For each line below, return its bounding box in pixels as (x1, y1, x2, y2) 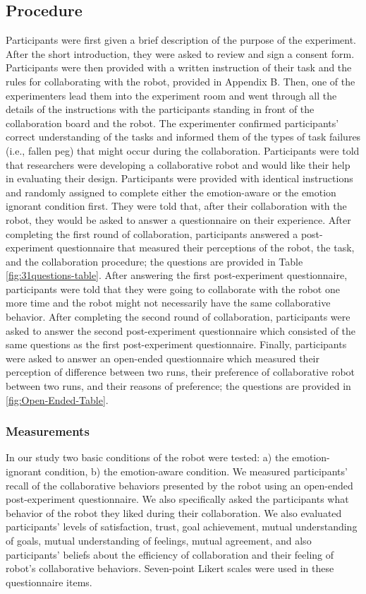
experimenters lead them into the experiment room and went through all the (6, 88, 337, 102)
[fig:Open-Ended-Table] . (6, 392, 109, 407)
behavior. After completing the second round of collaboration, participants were (6, 309, 350, 324)
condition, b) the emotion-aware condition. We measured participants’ (44, 464, 348, 479)
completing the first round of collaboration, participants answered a (6, 226, 298, 241)
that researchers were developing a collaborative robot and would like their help (6, 157, 350, 172)
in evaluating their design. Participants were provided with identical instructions (6, 171, 353, 186)
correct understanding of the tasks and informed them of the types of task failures (6, 129, 361, 144)
